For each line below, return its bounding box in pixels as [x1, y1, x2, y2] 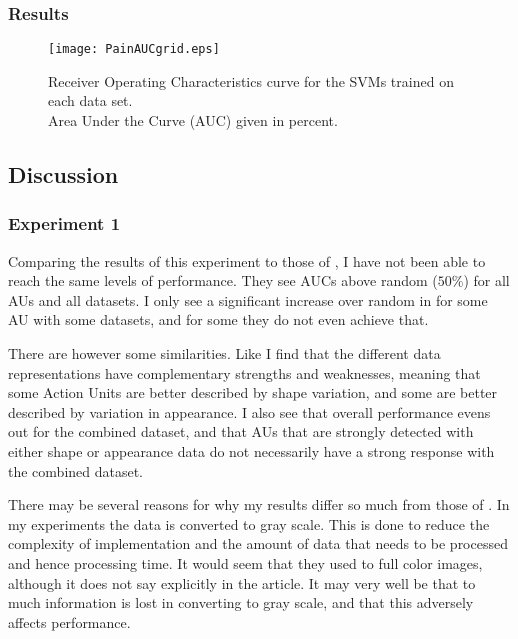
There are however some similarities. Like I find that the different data [8, 343, 441, 364]
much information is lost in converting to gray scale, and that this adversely [8, 592, 474, 613]
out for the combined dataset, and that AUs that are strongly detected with [8, 421, 474, 442]
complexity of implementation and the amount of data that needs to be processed [8, 533, 508, 554]
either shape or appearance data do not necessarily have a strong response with [8, 441, 495, 461]
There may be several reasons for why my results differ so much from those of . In [8, 494, 510, 515]
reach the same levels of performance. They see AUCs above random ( [8, 270, 438, 291]
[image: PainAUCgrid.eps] [48, 42, 220, 57]
